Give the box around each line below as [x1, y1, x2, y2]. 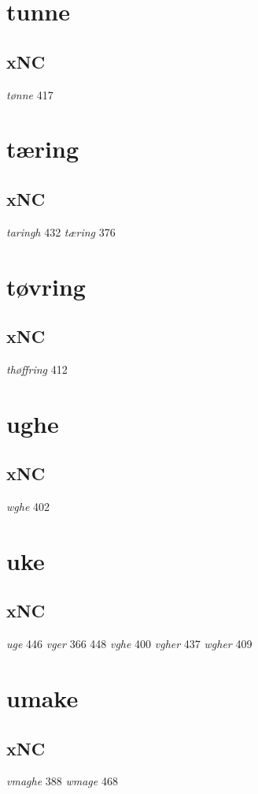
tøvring [6, 270, 86, 302]
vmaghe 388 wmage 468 [6, 773, 118, 789]
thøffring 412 [6, 360, 68, 377]
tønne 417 [6, 86, 53, 103]
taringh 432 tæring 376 [6, 223, 116, 240]
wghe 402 [6, 498, 50, 515]
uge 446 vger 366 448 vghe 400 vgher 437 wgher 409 [6, 636, 252, 652]
